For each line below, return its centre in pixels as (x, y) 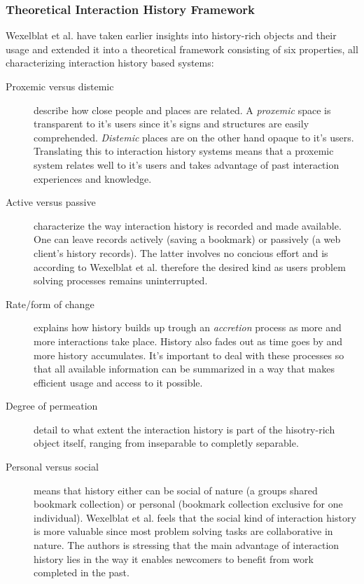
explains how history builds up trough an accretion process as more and (188, 327)
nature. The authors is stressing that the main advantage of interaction (187, 545)
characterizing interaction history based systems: (110, 63)
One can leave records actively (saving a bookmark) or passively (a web (187, 239)
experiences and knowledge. (93, 178)
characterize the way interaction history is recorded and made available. (188, 225)
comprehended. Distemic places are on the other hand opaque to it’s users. (194, 137)
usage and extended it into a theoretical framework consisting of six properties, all (182, 49)
